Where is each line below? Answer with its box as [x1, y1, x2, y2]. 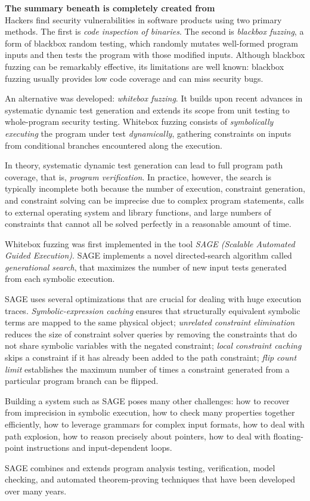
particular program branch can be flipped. [5, 374, 159, 387]
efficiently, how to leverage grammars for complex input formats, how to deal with [5, 418, 305, 430]
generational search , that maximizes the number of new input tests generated [5, 260, 287, 273]
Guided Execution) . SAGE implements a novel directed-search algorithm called [5, 249, 292, 262]
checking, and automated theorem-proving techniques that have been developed [5, 473, 296, 485]
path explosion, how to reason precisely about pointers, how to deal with [5, 429, 271, 442]
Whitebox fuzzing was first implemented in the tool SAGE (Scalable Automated [5, 237, 295, 250]
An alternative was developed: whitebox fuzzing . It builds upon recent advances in [5, 92, 303, 104]
